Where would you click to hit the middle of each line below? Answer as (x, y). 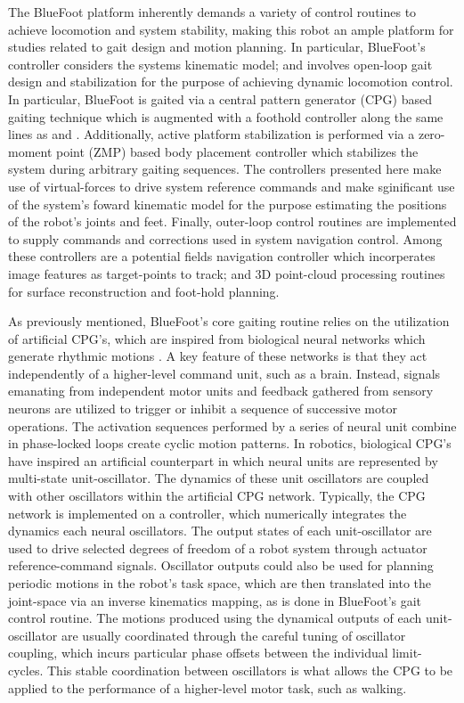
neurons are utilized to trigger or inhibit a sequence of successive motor (203, 409)
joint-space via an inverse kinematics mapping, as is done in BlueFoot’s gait (215, 600)
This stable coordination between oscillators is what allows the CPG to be (250, 670)
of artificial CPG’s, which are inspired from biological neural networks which (217, 338)
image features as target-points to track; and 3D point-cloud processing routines (227, 273)
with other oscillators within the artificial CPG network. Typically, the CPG (217, 496)
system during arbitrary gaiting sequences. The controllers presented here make (225, 169)
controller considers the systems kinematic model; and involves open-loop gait (220, 64)
